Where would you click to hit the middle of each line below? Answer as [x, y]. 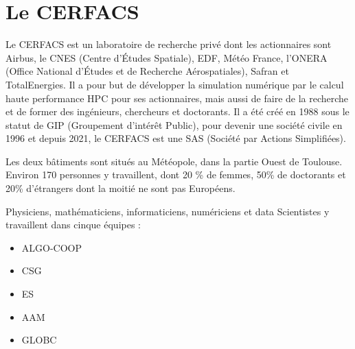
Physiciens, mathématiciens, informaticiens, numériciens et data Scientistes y [168, 211]
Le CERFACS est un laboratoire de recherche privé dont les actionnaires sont [169, 44]
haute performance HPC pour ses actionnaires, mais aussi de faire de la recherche [177, 98]
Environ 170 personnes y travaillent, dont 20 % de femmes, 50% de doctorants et [176, 174]
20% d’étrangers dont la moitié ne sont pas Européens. [121, 188]
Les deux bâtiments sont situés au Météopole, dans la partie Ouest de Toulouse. [174, 161]
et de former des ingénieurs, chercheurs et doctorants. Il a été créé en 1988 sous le [177, 111]
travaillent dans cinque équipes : [73, 225]
